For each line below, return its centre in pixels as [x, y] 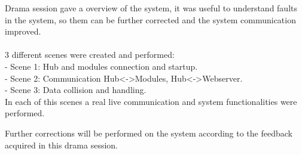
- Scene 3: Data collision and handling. [76, 90]
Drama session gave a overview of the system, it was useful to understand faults [151, 8]
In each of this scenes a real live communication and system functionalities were [151, 101]
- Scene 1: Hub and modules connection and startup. [101, 66]
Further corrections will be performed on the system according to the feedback [149, 133]
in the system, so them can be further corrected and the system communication [150, 19]
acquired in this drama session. [61, 145]
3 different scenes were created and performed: [90, 55]
